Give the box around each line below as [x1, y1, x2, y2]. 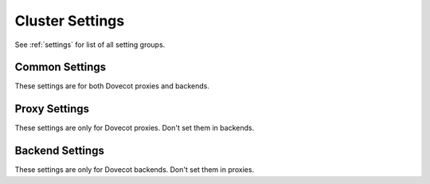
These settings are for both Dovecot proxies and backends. [14, 81, 210, 91]
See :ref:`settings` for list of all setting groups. [14, 40, 166, 49]
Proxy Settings [14, 102, 90, 115]
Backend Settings [14, 144, 105, 158]
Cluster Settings [14, 12, 125, 29]
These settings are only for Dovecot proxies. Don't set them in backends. [14, 123, 255, 133]
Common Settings [14, 61, 107, 74]
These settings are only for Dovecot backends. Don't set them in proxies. [14, 165, 255, 174]
